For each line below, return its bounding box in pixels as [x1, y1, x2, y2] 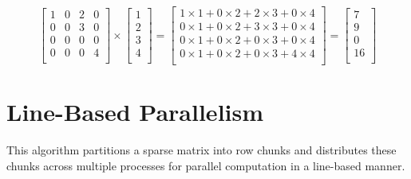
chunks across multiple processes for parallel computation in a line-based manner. [6, 157, 405, 173]
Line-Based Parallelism [6, 95, 264, 128]
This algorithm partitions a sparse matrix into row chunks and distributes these [6, 142, 397, 158]
